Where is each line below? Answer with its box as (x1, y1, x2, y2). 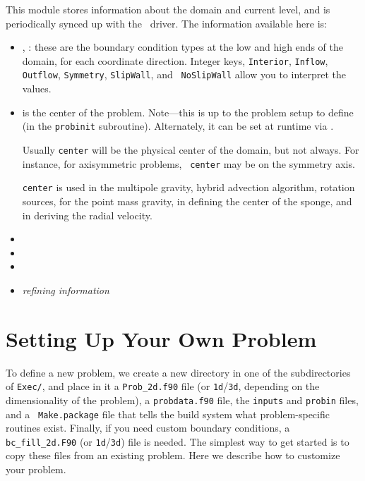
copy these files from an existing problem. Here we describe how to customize (6, 448, 340, 463)
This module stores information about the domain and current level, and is (6, 2, 330, 16)
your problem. (6, 462, 66, 476)
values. (22, 81, 52, 96)
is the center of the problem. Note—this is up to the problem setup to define (22, 104, 354, 119)
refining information (22, 282, 109, 297)
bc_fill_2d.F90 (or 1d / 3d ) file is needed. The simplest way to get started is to (6, 434, 349, 449)
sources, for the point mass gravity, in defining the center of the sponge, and (22, 193, 352, 208)
